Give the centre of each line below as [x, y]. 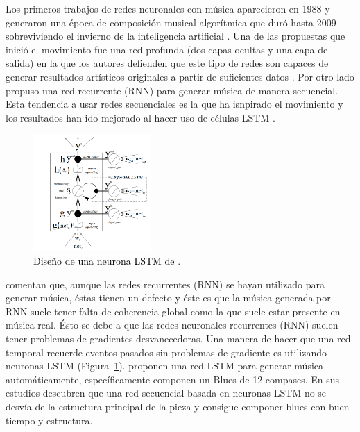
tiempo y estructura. [49, 420]
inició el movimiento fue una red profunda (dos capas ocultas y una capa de [167, 49]
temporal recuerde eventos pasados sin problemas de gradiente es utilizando [166, 352]
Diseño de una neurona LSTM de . [107, 261]
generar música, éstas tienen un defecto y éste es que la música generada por [168, 298]
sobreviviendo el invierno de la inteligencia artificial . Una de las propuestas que [175, 36]
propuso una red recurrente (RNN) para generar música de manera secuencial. [172, 90]
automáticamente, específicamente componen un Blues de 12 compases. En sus [173, 379]
